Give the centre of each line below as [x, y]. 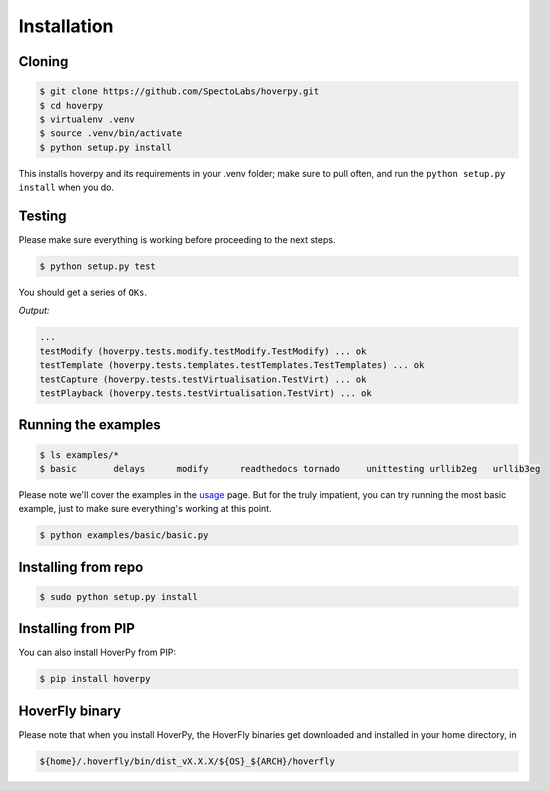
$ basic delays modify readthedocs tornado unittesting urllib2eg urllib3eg [290, 468]
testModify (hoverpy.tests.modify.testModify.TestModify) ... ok [203, 351]
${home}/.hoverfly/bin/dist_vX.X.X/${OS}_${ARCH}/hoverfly [187, 761]
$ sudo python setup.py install [119, 596]
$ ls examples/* [79, 454]
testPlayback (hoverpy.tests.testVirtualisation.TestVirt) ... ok [205, 393]
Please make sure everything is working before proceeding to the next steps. [177, 239]
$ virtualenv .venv [87, 119]
